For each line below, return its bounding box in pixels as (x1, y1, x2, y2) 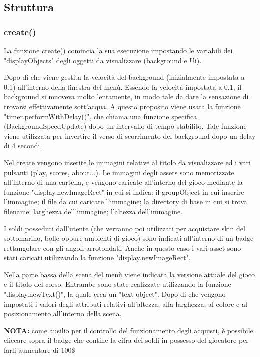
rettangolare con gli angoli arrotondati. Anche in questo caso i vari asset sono (4, 242, 241, 253)
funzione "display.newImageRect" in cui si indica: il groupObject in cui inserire (4, 186, 244, 197)
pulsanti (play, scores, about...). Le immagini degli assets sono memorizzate (4, 167, 234, 177)
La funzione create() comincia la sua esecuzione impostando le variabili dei (4, 45, 233, 55)
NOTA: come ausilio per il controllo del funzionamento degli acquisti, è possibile (4, 325, 253, 335)
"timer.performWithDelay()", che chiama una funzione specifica (4, 111, 197, 121)
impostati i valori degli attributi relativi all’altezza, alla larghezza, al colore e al (4, 298, 247, 309)
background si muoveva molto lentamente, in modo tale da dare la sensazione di (4, 91, 249, 102)
